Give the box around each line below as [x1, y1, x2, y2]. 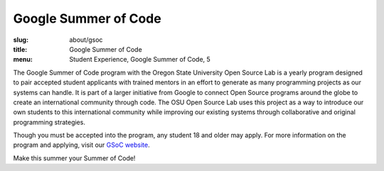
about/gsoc [69, 35, 103, 44]
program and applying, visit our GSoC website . [13, 140, 150, 149]
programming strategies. [13, 118, 85, 126]
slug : [13, 35, 28, 44]
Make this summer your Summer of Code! [13, 153, 136, 162]
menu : [13, 55, 33, 64]
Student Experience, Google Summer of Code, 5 [69, 55, 211, 64]
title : [13, 45, 28, 53]
